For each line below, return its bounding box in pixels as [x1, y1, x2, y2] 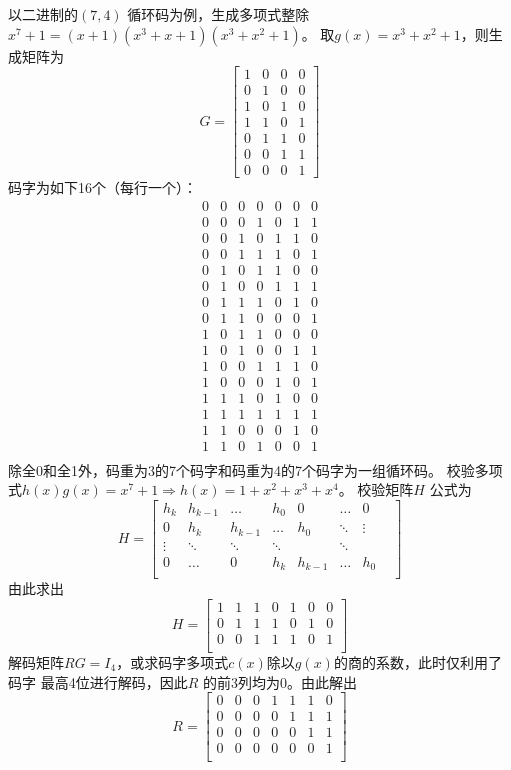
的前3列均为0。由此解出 [202, 671, 357, 692]
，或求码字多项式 [116, 651, 229, 672]
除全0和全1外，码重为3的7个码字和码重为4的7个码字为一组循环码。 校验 [8, 459, 475, 480]
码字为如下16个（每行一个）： [8, 177, 197, 198]
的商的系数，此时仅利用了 [333, 651, 502, 672]
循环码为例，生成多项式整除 [127, 4, 310, 24]
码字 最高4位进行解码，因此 [8, 671, 188, 692]
